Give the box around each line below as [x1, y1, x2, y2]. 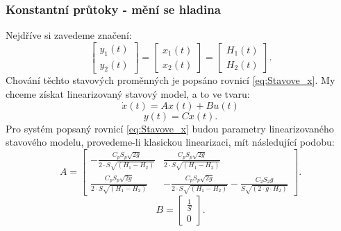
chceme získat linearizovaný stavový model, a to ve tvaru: [6, 87, 250, 101]
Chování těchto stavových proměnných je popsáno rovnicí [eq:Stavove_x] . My [6, 73, 335, 87]
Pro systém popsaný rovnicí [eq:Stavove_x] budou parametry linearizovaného [6, 121, 334, 135]
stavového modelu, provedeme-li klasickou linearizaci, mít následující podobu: [6, 135, 335, 149]
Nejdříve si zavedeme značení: [6, 28, 132, 42]
